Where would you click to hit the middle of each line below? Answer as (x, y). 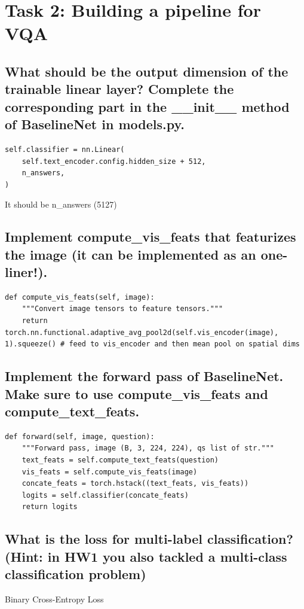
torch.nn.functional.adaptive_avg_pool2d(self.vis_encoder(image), (142, 332)
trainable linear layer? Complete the (119, 89)
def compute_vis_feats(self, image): (80, 297)
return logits (50, 507)
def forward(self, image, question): (80, 436)
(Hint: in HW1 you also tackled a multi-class (146, 556)
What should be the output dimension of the (147, 71)
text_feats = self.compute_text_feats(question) (120, 460)
